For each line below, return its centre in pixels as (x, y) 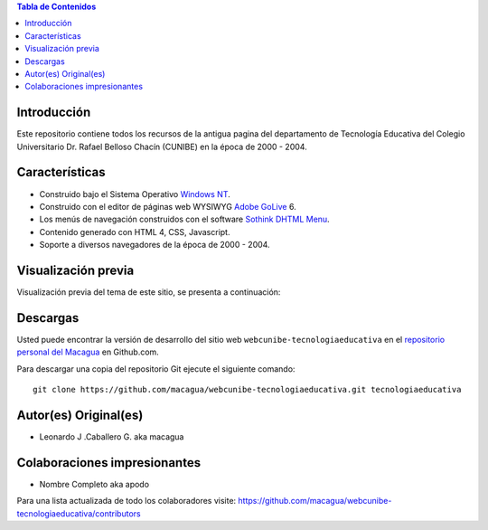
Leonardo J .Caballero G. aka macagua (112, 437)
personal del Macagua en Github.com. (88, 352)
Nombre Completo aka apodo (94, 484)
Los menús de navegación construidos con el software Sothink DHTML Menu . (184, 219)
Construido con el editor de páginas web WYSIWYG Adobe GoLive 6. (168, 206)
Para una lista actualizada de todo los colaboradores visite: (127, 501)
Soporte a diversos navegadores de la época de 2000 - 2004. (155, 245)
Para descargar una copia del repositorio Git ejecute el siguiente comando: (156, 369)
